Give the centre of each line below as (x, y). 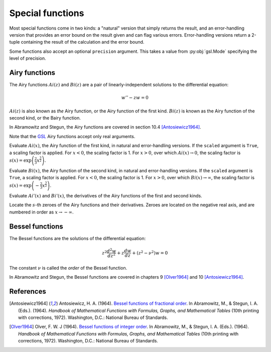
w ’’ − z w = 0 (135, 98)
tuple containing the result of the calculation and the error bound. (77, 42)
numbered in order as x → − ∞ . (41, 212)
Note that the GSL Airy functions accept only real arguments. (72, 136)
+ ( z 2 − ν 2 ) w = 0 (150, 252)
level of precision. (28, 58)
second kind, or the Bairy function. (45, 118)
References (28, 291)
